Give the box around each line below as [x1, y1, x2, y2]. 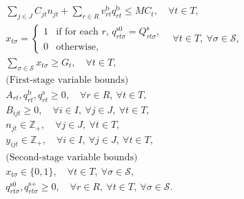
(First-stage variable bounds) [6, 75, 129, 85]
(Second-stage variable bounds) [6, 152, 138, 162]
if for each [56, 27, 99, 37]
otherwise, [56, 41, 99, 52]
